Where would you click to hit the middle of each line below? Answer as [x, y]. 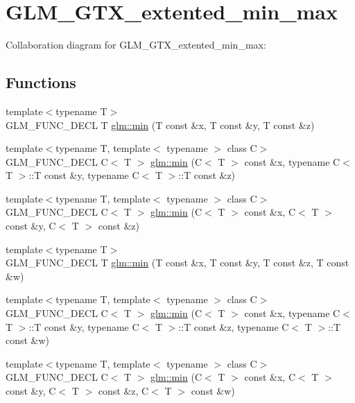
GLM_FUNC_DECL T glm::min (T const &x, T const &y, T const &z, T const [177, 263]
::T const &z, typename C [234, 326]
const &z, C [123, 391]
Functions [41, 82]
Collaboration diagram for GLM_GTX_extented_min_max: [136, 45]
